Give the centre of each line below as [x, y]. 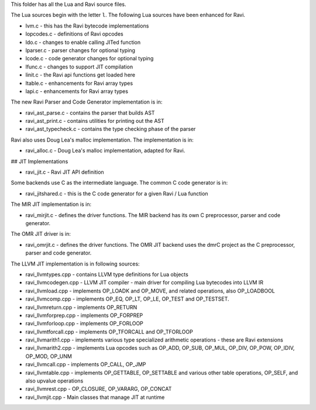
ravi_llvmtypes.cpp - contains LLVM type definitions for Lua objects [107, 274]
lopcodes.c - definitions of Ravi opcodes [74, 34]
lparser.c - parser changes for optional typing [80, 50]
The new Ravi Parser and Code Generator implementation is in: [87, 102]
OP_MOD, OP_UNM [49, 356]
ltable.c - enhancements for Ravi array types [79, 83]
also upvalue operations [54, 381]
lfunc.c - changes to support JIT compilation [79, 67]
